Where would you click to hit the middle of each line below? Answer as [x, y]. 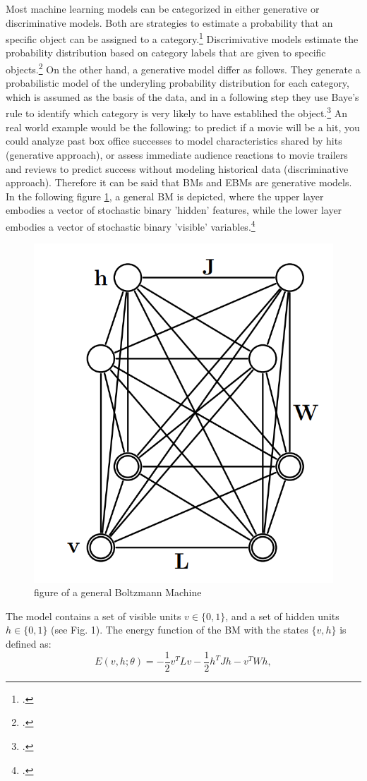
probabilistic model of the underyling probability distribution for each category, [178, 83]
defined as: [29, 644]
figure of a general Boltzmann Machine [118, 592]
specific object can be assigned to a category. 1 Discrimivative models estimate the [182, 38]
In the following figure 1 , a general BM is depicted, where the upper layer [165, 196]
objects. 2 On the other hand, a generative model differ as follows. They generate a [183, 68]
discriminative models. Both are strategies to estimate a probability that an [169, 22]
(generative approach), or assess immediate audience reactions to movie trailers [177, 154]
